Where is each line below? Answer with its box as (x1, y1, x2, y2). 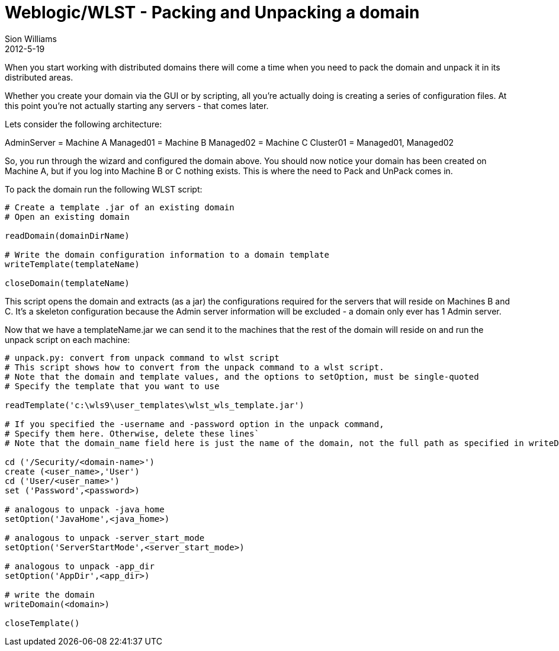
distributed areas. (5, 72, 73, 82)
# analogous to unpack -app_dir (5, 561, 155, 571)
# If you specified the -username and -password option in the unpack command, (5, 419, 384, 429)
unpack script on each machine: (5, 334, 130, 345)
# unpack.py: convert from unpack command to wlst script (5, 352, 279, 363)
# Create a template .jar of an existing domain (5, 202, 234, 212)
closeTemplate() (5, 618, 80, 628)
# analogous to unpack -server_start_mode (5, 533, 205, 543)
